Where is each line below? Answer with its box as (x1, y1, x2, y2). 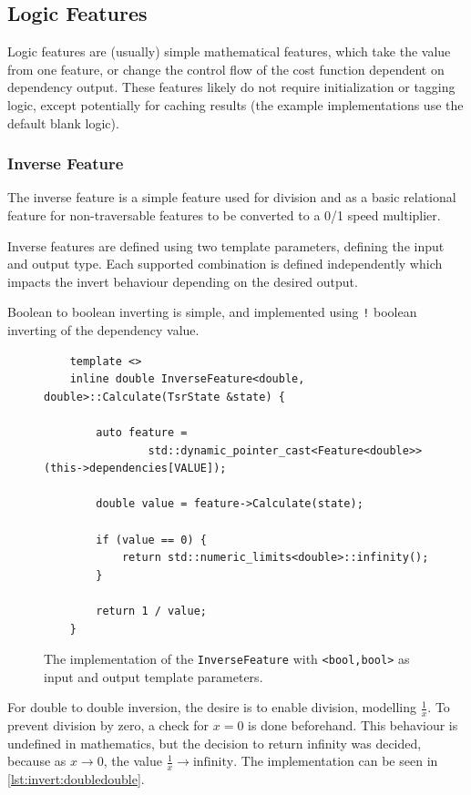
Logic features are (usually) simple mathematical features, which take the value (7, 42, 451, 61)
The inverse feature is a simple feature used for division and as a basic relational (7, 188, 456, 207)
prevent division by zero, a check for (7, 716, 210, 735)
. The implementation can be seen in (233, 751, 438, 770)
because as (7, 751, 67, 770)
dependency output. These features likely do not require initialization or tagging (7, 77, 456, 97)
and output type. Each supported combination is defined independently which (7, 254, 443, 273)
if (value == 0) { (96, 533, 207, 546)
